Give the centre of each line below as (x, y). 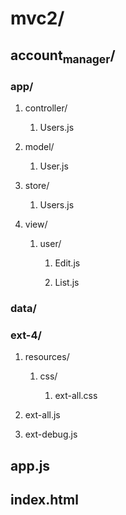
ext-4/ (26, 335)
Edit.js (67, 263)
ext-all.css (76, 396)
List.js (67, 283)
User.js (54, 166)
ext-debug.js (51, 434)
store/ (37, 186)
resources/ (47, 357)
